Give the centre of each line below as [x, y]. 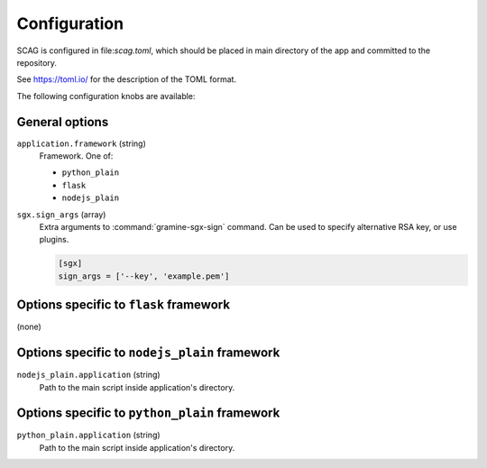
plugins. [54, 240]
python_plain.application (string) [89, 435]
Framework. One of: [76, 156]
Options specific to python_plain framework [148, 413]
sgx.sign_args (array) [61, 214]
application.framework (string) [81, 143]
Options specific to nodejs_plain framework [148, 353]
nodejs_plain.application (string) [89, 375]
